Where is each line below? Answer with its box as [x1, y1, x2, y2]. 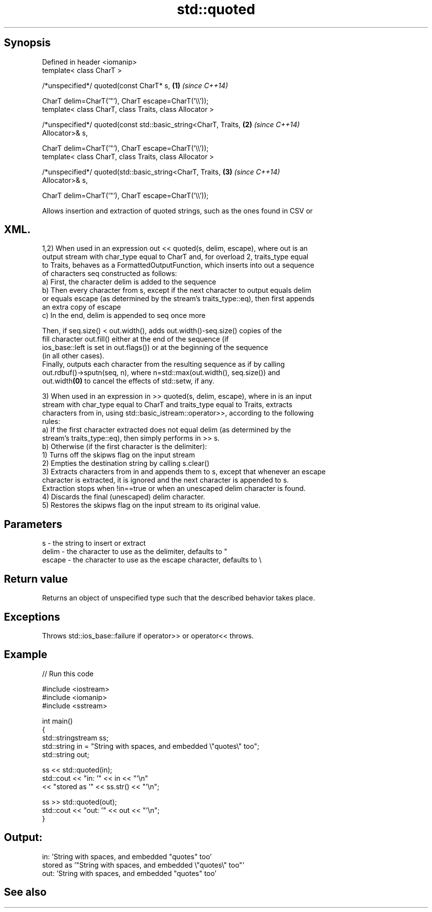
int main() [42, 716, 73, 725]
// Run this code [42, 669, 94, 678]
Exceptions [4, 610, 60, 623]
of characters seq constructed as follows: [42, 269, 177, 278]
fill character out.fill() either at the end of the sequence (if [42, 335, 229, 344]
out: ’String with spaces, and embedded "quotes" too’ [42, 869, 216, 877]
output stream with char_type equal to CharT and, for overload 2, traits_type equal [42, 252, 309, 261]
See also [4, 886, 47, 899]
